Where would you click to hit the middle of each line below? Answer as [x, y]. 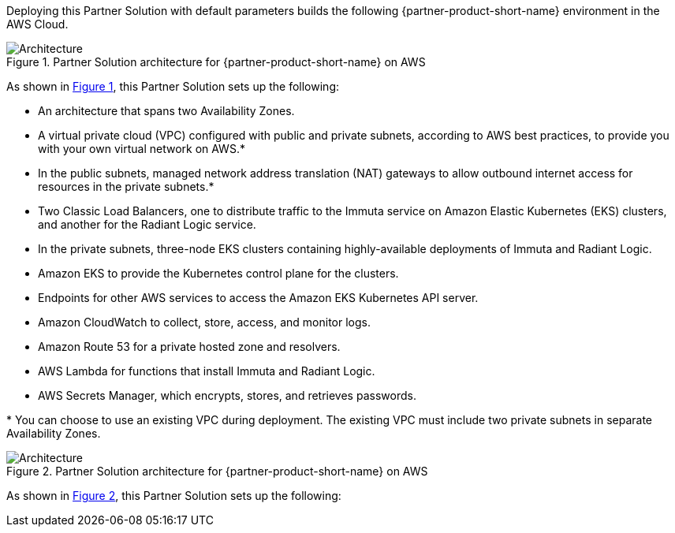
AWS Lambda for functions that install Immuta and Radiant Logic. [207, 371]
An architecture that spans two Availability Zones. [166, 111]
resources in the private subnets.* [126, 186]
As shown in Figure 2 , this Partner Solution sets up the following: [174, 496]
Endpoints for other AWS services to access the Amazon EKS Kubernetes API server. [258, 298]
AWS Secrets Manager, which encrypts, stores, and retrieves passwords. [227, 395]
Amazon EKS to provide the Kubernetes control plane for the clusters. [218, 273]
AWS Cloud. [37, 24]
